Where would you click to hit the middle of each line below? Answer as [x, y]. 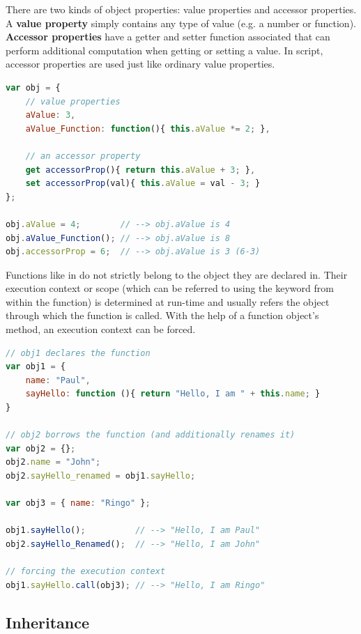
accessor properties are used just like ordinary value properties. [140, 64]
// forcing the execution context [86, 572]
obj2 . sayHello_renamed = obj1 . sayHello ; [101, 476]
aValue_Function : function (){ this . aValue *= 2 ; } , [148, 129]
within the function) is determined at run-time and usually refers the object [168, 301]
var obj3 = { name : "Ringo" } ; [78, 503]
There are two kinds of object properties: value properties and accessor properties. [181, 9]
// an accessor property [83, 156]
